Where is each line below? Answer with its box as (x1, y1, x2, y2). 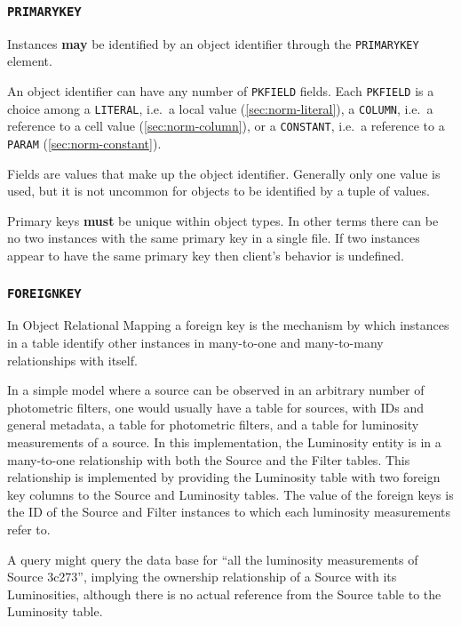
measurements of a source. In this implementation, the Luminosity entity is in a (7, 432, 441, 451)
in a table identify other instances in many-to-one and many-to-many (7, 333, 384, 351)
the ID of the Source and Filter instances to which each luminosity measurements (7, 502, 451, 521)
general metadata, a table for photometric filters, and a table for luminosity (7, 415, 419, 434)
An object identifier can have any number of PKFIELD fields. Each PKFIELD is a (7, 82, 434, 100)
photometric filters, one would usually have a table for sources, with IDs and (7, 397, 424, 416)
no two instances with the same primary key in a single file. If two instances (7, 229, 420, 247)
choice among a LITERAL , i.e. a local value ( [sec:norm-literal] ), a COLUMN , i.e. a (7, 99, 433, 117)
